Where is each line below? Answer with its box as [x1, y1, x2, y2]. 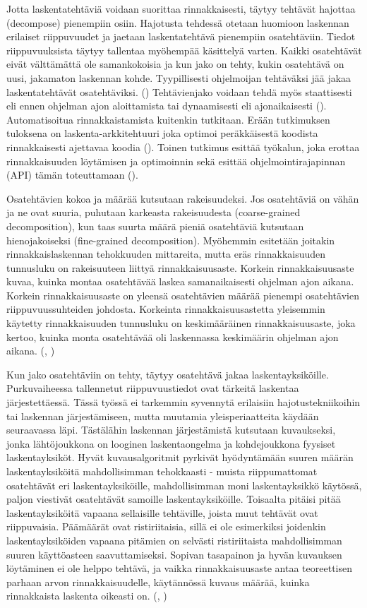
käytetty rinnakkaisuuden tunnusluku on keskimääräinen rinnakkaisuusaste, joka [6, 316, 356, 330]
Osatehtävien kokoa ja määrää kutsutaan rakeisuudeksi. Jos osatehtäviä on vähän [6, 191, 359, 205]
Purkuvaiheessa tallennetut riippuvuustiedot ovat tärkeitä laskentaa [6, 381, 299, 395]
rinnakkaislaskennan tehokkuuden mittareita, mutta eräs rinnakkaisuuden [6, 246, 326, 261]
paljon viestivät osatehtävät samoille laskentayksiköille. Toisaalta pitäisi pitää [6, 491, 341, 506]
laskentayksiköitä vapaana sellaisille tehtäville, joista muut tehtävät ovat [6, 505, 318, 520]
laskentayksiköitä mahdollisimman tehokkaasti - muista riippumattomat [6, 464, 318, 478]
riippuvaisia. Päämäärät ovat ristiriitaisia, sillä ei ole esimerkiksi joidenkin [6, 519, 326, 534]
